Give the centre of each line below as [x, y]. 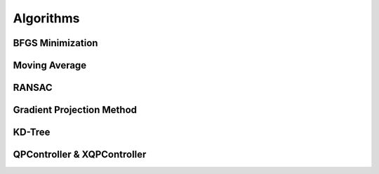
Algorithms [46, 18]
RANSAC [33, 88]
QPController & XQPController [80, 155]
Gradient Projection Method [75, 110]
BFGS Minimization [55, 43]
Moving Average [50, 65]
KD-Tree [32, 132]
